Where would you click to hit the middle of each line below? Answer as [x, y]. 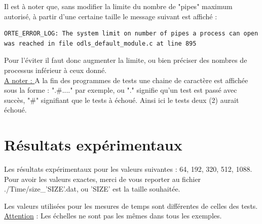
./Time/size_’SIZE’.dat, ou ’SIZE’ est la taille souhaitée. [92, 189]
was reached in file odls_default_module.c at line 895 [100, 43]
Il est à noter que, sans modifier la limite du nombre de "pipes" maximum [118, 6]
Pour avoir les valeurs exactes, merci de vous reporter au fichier [103, 179]
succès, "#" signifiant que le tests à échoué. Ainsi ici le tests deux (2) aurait [122, 100]
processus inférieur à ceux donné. [55, 70]
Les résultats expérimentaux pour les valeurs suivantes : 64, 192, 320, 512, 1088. [128, 169]
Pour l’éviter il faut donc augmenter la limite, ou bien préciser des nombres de [126, 60]
